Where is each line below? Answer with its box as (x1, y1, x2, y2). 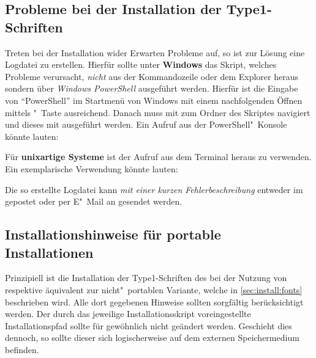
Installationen (5, 243, 94, 261)
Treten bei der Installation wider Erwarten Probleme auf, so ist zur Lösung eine (5, 46, 305, 59)
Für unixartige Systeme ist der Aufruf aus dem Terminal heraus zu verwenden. (5, 150, 312, 163)
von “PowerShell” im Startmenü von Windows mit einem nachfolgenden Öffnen (5, 93, 303, 106)
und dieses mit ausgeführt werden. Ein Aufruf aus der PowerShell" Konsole (5, 118, 287, 131)
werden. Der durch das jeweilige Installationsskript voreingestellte (5, 307, 251, 320)
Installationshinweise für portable (5, 225, 221, 244)
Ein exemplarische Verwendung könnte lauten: (5, 162, 178, 175)
